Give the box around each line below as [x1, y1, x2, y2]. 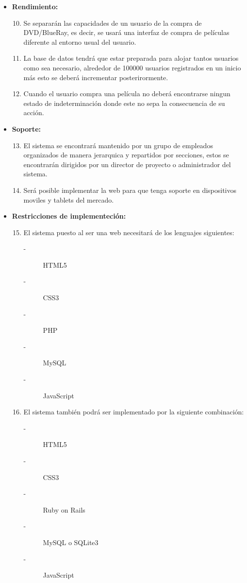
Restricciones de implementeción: [12, 211, 126, 221]
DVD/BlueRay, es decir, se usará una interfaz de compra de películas [23, 27, 230, 37]
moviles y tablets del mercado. [23, 194, 114, 205]
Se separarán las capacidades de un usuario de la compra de [23, 17, 202, 28]
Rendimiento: [12, 1, 58, 11]
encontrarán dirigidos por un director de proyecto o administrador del [23, 159, 231, 169]
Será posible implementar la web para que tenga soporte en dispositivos [23, 185, 237, 195]
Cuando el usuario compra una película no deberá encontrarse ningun [23, 88, 231, 99]
